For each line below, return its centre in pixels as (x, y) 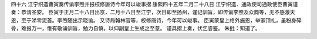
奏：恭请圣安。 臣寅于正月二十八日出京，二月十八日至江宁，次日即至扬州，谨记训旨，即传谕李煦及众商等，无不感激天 (153, 12)
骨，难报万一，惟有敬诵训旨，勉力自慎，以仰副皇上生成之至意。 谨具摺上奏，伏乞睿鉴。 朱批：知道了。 (136, 28)
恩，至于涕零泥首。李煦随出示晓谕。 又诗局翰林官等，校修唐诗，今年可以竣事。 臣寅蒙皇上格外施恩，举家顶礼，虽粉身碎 (156, 20)
